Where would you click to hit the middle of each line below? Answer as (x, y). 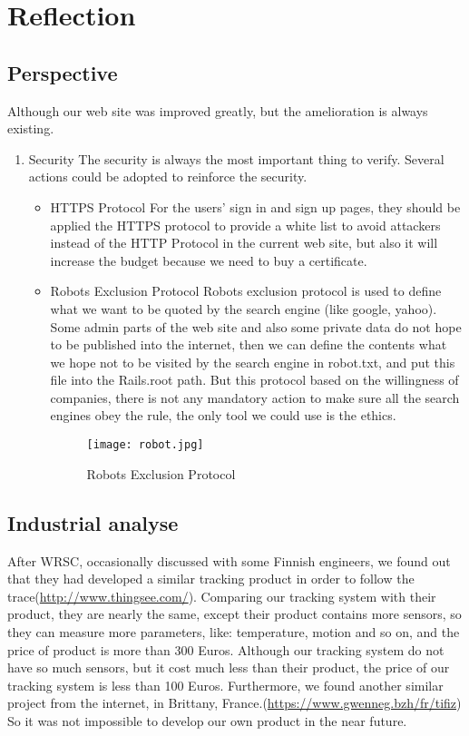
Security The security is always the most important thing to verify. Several (236, 158)
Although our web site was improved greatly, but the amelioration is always (218, 110)
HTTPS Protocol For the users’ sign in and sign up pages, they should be (255, 206)
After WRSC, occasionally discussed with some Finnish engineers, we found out (229, 560)
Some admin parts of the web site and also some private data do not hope (256, 326)
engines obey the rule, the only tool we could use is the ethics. (223, 415)
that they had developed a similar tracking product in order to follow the (211, 579)
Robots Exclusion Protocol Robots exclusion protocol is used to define (246, 291)
